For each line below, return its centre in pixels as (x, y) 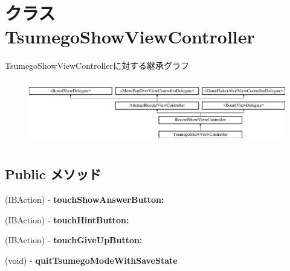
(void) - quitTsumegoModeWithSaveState (91, 260)
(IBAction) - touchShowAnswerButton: (85, 199)
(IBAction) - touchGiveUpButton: (74, 240)
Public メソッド (53, 174)
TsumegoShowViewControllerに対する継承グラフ (97, 65)
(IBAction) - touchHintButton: (67, 219)
